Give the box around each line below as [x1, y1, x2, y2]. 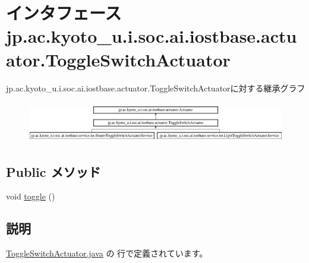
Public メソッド [6, 162, 101, 180]
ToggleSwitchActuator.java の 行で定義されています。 [6, 247, 208, 259]
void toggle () [6, 190, 55, 202]
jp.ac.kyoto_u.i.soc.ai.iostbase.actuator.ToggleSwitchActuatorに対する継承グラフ [6, 81, 305, 94]
